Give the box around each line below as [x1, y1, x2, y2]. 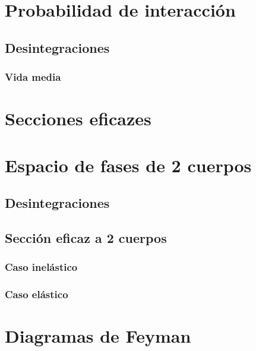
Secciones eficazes [5, 106, 151, 131]
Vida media [5, 69, 61, 84]
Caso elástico [5, 287, 68, 302]
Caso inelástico [5, 260, 78, 274]
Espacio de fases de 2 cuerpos [5, 153, 252, 177]
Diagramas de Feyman [5, 324, 191, 348]
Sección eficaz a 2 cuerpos [5, 228, 167, 246]
